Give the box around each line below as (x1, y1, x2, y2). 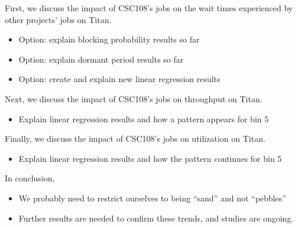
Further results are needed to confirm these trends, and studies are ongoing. (18, 211, 294, 224)
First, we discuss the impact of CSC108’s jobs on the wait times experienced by (5, 2, 293, 14)
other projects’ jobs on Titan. (5, 13, 112, 25)
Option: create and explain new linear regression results (18, 73, 221, 85)
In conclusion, (5, 172, 55, 184)
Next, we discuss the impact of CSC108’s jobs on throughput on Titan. (5, 92, 263, 105)
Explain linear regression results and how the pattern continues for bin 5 (18, 152, 282, 164)
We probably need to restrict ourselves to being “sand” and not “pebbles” (18, 191, 286, 204)
